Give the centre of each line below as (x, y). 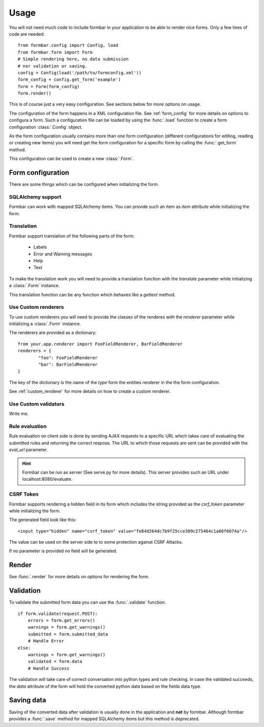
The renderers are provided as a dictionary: (53, 333)
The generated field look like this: (43, 520)
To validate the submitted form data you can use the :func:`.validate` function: (87, 602)
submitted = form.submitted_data (68, 634)
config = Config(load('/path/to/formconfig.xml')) (80, 73)
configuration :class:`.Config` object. (46, 127)
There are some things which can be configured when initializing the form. (84, 184)
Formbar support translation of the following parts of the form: (72, 236)
